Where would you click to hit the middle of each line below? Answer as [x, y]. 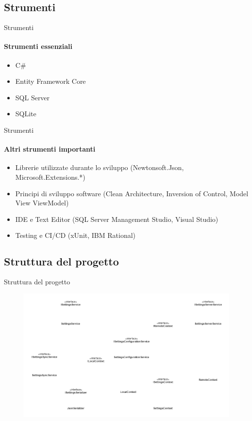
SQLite [26, 114]
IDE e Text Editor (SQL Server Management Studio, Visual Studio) [117, 219]
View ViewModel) [42, 203]
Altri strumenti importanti [50, 149]
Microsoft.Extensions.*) [50, 177]
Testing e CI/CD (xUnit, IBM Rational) [76, 235]
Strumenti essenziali [38, 46]
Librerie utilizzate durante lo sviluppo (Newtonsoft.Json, [100, 167]
